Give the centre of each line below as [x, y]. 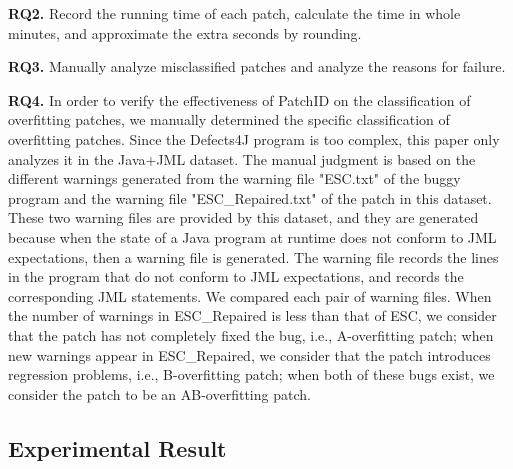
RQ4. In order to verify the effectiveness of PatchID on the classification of [239, 99]
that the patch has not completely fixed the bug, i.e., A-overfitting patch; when [251, 334]
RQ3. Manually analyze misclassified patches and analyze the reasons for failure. [257, 66]
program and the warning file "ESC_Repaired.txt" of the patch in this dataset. [250, 197]
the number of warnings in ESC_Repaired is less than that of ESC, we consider [252, 315]
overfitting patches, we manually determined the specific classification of [229, 119]
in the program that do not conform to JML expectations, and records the [236, 276]
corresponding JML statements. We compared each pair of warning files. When [250, 295]
